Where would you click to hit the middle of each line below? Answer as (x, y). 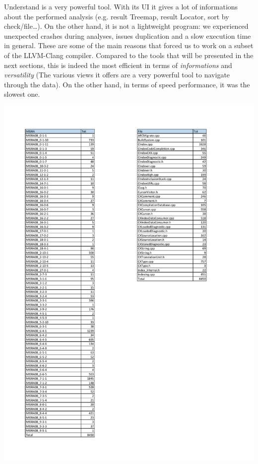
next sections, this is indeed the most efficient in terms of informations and (118, 65)
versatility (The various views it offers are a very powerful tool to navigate (117, 75)
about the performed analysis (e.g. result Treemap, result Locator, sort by (117, 16)
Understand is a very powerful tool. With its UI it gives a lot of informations (121, 6)
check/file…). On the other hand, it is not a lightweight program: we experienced (126, 26)
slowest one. (22, 94)
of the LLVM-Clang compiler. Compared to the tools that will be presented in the (129, 55)
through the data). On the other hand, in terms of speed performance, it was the (127, 84)
